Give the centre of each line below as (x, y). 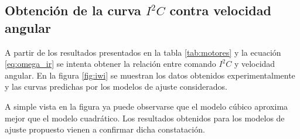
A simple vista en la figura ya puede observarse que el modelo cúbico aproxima (146, 106)
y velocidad (255, 64)
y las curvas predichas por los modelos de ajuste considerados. (116, 87)
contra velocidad (220, 10)
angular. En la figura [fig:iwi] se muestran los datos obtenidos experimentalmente (150, 75)
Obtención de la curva (73, 10)
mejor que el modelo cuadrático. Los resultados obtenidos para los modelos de (145, 118)
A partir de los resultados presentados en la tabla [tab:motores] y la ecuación (143, 52)
